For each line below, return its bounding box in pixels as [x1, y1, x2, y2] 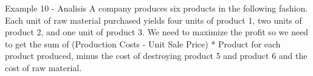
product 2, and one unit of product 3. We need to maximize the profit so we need [5, 26, 309, 38]
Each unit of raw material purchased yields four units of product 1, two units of [5, 13, 302, 26]
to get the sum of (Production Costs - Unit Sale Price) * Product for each [5, 37, 281, 50]
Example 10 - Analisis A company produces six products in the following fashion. [5, 2, 308, 14]
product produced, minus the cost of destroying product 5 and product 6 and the [5, 49, 308, 62]
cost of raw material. [5, 61, 82, 74]
